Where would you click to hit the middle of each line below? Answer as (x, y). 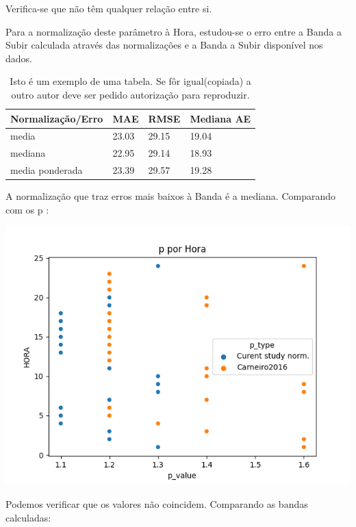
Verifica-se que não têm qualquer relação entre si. (109, 8)
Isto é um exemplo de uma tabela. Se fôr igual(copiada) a (130, 81)
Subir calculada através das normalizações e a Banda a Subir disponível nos (164, 45)
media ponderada (47, 170)
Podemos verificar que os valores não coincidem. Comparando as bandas (157, 503)
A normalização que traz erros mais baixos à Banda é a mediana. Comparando (171, 196)
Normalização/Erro (57, 118)
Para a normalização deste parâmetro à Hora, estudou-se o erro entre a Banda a (174, 31)
